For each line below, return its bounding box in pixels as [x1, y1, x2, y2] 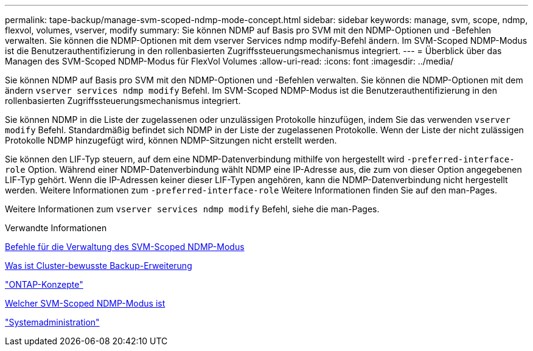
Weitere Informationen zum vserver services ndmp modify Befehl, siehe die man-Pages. [5, 204, 380, 214]
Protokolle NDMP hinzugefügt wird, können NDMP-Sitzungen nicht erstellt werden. [5, 135, 337, 145]
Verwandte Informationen [5, 223, 107, 233]
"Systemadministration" [5, 317, 100, 327]
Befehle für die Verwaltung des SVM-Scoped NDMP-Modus [5, 242, 245, 252]
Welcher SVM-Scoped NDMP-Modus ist [5, 298, 165, 308]
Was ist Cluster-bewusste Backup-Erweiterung [5, 260, 192, 271]
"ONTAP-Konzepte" [5, 279, 83, 290]
